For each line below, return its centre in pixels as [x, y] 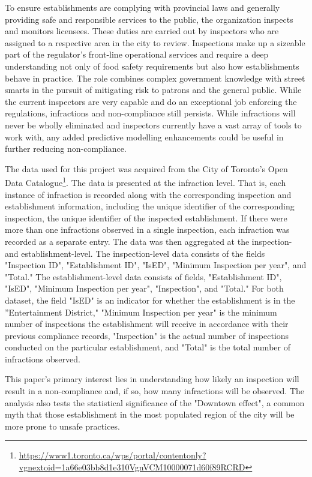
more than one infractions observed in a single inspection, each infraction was [147, 229]
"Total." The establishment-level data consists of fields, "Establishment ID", [143, 276]
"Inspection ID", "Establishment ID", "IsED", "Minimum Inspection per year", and [156, 265]
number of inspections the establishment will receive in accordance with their [147, 324]
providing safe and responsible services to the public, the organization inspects [149, 19]
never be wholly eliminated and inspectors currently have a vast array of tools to [153, 124]
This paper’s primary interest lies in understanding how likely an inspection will [152, 379]
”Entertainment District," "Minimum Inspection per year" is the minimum [141, 312]
